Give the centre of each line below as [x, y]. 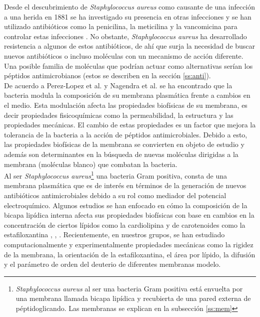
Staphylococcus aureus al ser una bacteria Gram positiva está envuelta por [129, 288]
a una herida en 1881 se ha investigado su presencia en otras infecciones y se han [128, 16]
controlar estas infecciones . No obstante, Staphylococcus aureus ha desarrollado [125, 36]
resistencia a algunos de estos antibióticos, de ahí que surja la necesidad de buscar [130, 46]
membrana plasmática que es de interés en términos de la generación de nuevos [125, 185]
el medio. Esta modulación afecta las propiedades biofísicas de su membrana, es [126, 105]
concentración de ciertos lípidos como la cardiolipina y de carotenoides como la [125, 224]
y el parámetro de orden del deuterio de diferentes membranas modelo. [112, 264]
